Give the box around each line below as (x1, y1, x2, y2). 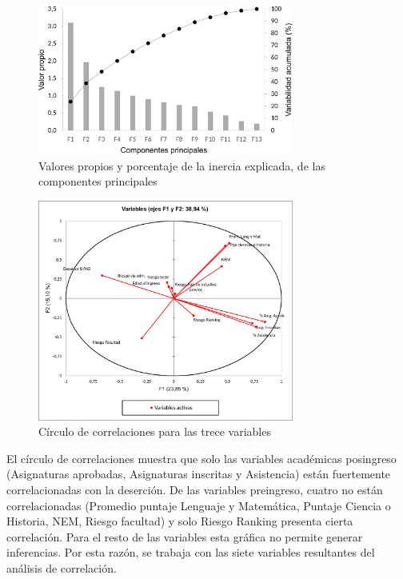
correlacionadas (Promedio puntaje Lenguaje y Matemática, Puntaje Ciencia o (6, 497, 391, 513)
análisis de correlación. (6, 560, 117, 577)
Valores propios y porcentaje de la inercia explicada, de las (38, 157, 325, 174)
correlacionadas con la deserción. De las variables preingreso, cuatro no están (6, 481, 383, 498)
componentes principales (38, 173, 158, 190)
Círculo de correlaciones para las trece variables (38, 423, 271, 440)
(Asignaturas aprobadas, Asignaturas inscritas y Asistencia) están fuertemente (6, 465, 391, 482)
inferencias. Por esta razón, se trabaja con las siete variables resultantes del (6, 544, 375, 561)
